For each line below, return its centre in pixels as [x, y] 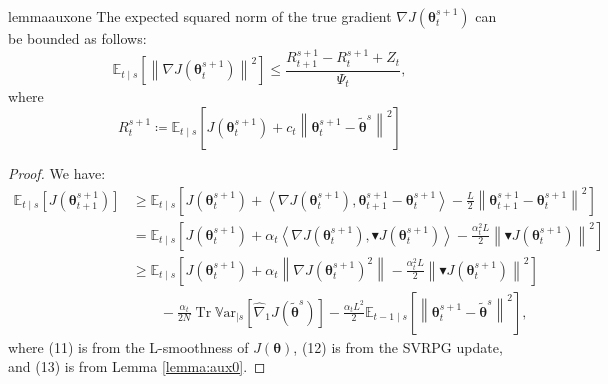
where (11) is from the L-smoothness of [128, 346]
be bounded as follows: [77, 38]
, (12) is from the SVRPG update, [398, 346]
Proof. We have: [57, 172]
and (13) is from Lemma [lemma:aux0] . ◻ [137, 366]
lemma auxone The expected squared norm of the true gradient [200, 16]
